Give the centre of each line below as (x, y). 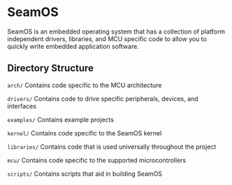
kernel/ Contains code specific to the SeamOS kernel (85, 133)
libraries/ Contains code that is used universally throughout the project (112, 147)
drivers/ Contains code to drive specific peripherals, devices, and (103, 98)
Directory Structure (51, 68)
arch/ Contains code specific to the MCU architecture (85, 85)
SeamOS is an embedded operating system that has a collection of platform (116, 31)
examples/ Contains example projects (60, 119)
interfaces (22, 106)
